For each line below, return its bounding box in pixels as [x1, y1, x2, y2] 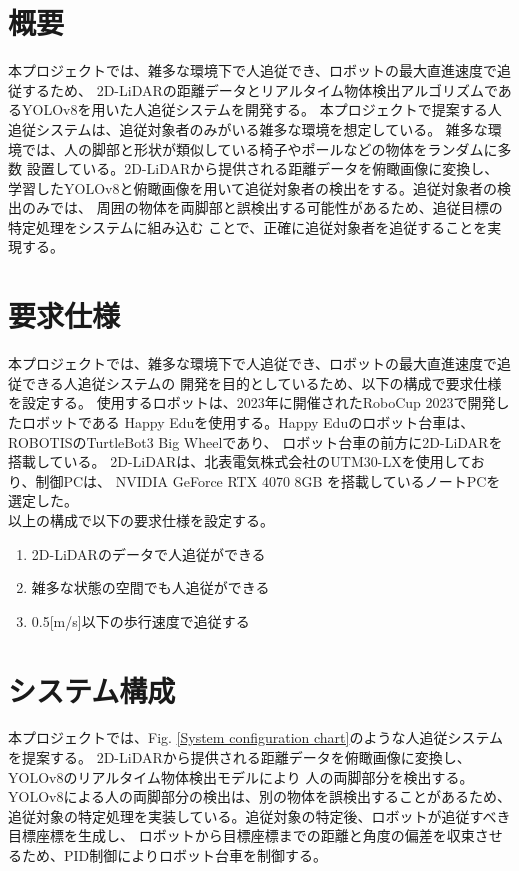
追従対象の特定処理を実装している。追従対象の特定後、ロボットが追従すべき [8, 805, 511, 826]
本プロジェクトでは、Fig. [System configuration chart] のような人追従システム [8, 727, 504, 748]
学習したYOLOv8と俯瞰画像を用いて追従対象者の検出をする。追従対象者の [8, 177, 498, 198]
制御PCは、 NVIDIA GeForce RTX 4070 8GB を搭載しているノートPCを [35, 470, 501, 491]
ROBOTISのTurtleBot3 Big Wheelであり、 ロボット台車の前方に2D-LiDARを [8, 431, 503, 452]
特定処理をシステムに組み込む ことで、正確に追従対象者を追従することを [8, 216, 488, 237]
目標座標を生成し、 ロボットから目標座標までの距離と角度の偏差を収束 [8, 825, 475, 846]
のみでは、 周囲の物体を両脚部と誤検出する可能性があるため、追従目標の [21, 197, 503, 218]
